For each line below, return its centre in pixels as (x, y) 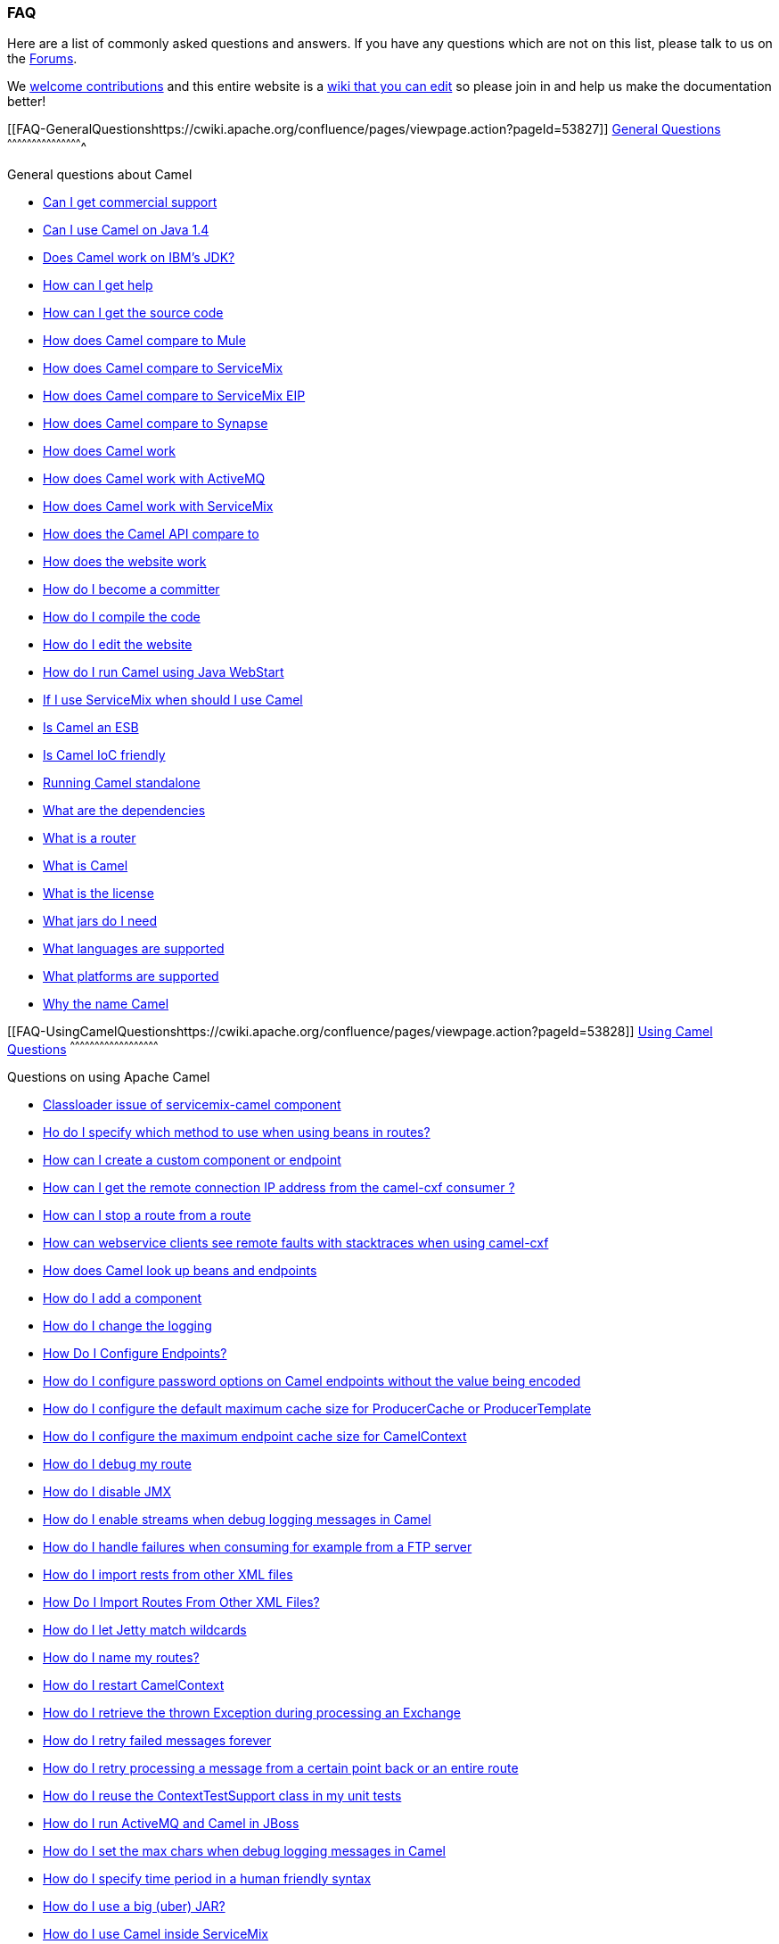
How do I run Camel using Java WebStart (164, 672)
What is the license (98, 894)
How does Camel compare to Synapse (156, 424)
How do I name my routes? (121, 1657)
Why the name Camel (106, 1004)
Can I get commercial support (130, 202)
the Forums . (42, 59)
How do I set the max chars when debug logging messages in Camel (245, 1850)
